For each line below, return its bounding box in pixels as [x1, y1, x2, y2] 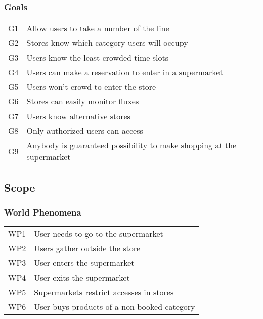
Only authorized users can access [26, 125, 143, 137]
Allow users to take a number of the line [26, 22, 169, 34]
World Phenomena [4, 205, 81, 218]
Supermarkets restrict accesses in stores [34, 286, 174, 298]
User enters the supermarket [34, 257, 135, 269]
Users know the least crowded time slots [26, 51, 169, 64]
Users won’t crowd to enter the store [26, 81, 156, 93]
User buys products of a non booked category [34, 301, 195, 313]
